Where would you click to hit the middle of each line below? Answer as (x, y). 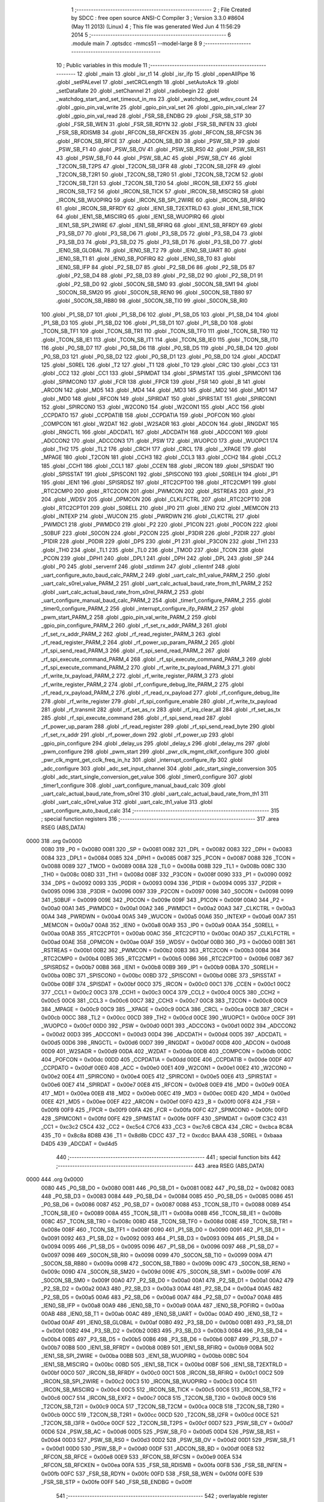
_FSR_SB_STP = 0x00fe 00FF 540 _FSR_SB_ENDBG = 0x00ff (116, 1482)
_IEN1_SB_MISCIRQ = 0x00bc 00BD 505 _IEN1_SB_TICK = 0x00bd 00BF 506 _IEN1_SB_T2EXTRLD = (164, 1364)
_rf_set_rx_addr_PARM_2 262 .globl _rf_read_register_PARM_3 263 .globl (131, 634)
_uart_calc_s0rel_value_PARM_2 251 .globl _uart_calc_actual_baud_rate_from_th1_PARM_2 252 (157, 583)
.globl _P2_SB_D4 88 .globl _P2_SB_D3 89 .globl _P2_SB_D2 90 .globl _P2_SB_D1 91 (160, 276)
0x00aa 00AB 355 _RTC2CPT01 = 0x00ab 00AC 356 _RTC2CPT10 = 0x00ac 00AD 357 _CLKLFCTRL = (168, 934)
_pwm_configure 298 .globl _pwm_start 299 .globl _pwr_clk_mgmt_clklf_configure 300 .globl (155, 752)
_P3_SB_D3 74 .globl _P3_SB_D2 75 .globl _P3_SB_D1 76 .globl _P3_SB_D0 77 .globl (159, 242)
